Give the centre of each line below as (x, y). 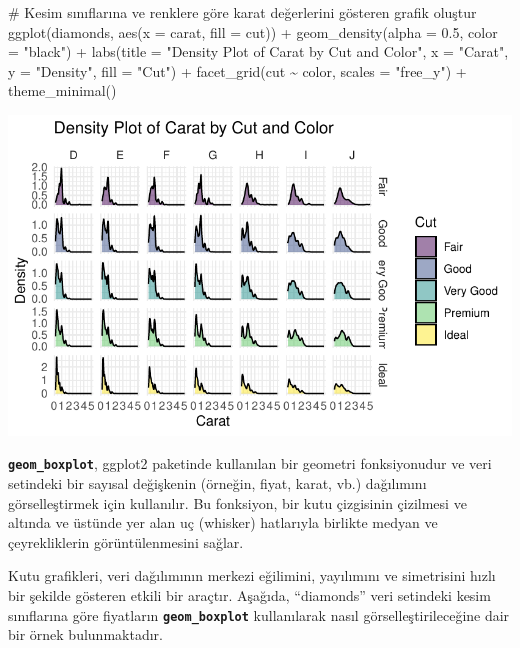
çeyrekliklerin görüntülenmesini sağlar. (126, 541)
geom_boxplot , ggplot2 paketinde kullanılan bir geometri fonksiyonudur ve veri (250, 463)
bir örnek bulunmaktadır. (85, 634)
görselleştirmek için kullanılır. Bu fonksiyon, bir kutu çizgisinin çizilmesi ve (237, 502)
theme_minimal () (62, 90)
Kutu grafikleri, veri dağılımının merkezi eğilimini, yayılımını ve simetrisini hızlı (252, 575)
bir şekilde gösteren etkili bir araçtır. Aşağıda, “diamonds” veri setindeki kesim (249, 594)
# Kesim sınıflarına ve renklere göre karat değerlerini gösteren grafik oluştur (242, 12)
